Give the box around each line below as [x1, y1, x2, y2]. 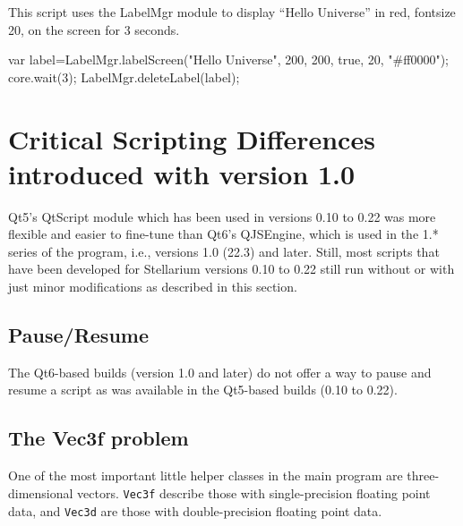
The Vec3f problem [8, 424, 189, 452]
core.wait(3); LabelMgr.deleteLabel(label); [8, 67, 240, 86]
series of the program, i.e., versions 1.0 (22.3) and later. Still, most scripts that [8, 242, 440, 260]
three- [407, 466, 440, 485]
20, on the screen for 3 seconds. [8, 20, 180, 38]
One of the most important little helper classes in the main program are [8, 466, 403, 485]
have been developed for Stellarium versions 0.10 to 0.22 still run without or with [8, 259, 455, 278]
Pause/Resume [8, 321, 149, 349]
